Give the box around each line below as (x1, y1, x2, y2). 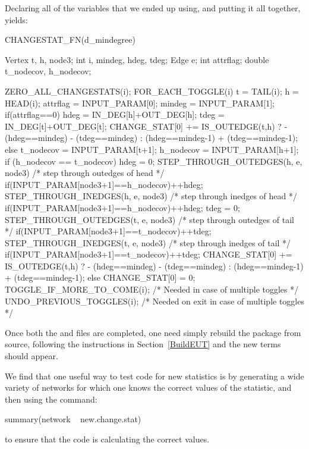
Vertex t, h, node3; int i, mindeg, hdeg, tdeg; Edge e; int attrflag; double (5, 53, 269, 65)
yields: (5, 13, 28, 26)
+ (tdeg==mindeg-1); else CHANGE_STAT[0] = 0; (5, 271, 196, 284)
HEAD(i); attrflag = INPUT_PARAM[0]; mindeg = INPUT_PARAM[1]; (5, 96, 275, 109)
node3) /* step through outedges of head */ (5, 167, 165, 179)
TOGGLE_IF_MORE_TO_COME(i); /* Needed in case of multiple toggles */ (5, 283, 299, 296)
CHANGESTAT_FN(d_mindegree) (5, 33, 135, 46)
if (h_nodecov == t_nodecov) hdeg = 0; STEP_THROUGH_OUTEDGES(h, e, (5, 155, 302, 167)
